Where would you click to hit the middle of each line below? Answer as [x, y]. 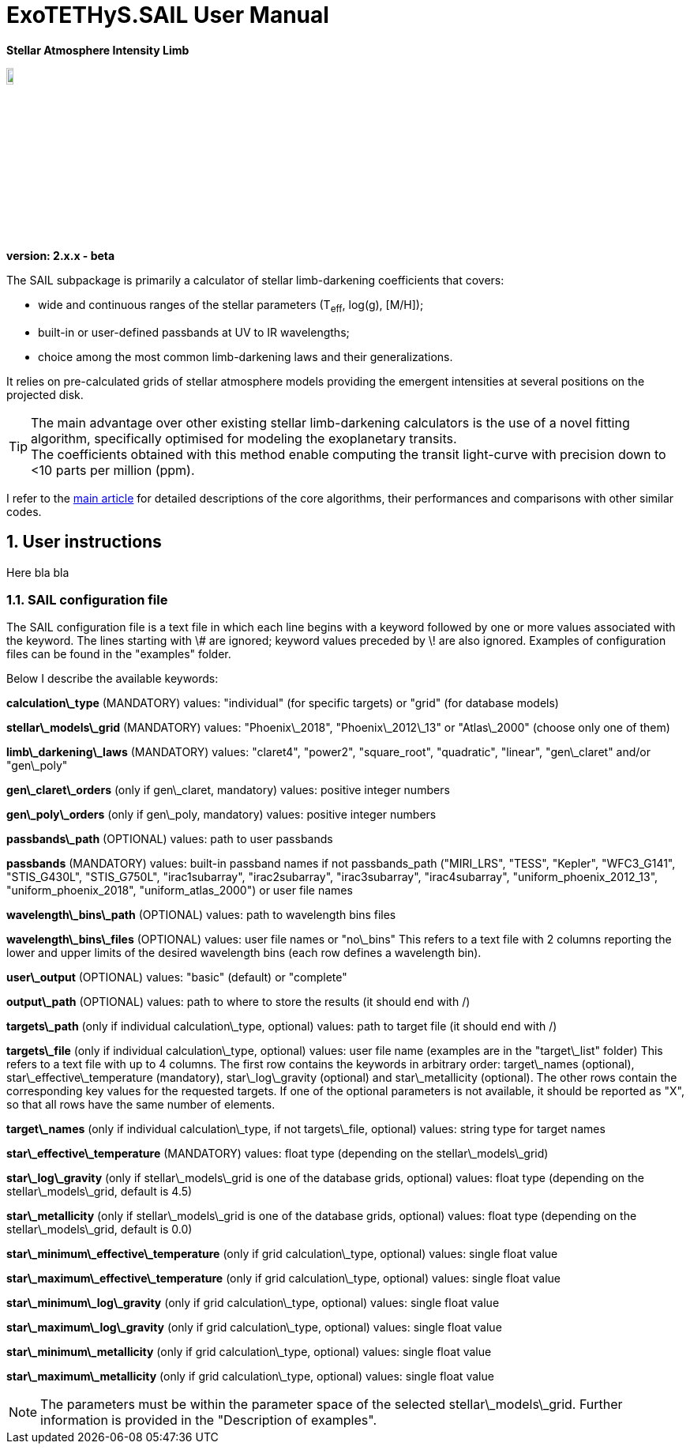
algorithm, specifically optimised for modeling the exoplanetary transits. [244, 438]
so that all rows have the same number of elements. [141, 1105]
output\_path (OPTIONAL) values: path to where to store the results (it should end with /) [238, 1002]
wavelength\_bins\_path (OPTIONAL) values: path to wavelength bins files [201, 915]
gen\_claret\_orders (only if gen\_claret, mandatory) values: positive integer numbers [228, 790]
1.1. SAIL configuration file [87, 599]
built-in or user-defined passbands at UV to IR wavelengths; [194, 332]
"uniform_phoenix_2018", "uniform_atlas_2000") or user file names [180, 891]
